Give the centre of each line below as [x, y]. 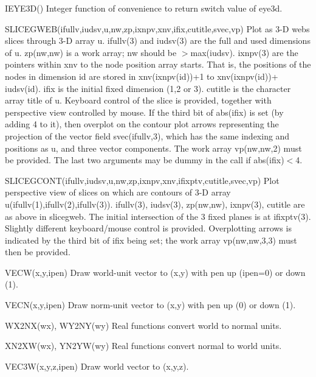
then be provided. [38, 252]
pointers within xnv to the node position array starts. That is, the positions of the [158, 64]
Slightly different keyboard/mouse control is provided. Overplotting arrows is [148, 228]
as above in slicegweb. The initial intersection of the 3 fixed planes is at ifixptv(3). [158, 216]
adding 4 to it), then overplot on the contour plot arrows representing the [142, 124]
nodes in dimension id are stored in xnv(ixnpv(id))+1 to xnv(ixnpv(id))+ [142, 76]
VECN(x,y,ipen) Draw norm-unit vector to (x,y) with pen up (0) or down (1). [150, 305]
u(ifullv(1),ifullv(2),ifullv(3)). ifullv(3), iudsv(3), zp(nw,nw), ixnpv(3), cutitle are [155, 204]
